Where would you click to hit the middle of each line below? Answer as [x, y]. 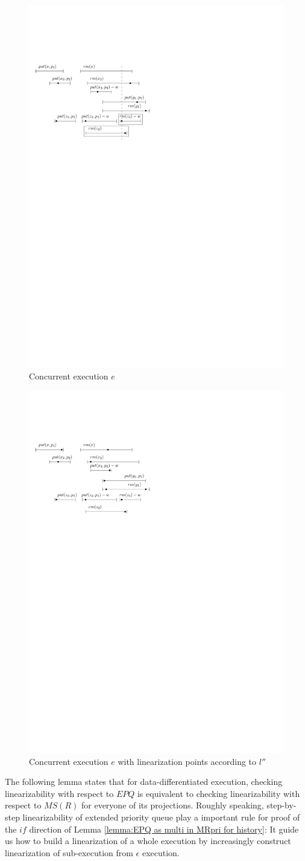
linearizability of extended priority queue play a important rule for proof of [161, 817]
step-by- [281, 805]
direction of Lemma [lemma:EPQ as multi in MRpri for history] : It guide [164, 829]
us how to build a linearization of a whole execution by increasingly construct [148, 841]
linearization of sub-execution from [69, 852]
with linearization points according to [187, 761]
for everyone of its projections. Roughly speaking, [172, 805]
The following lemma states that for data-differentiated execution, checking [144, 782]
